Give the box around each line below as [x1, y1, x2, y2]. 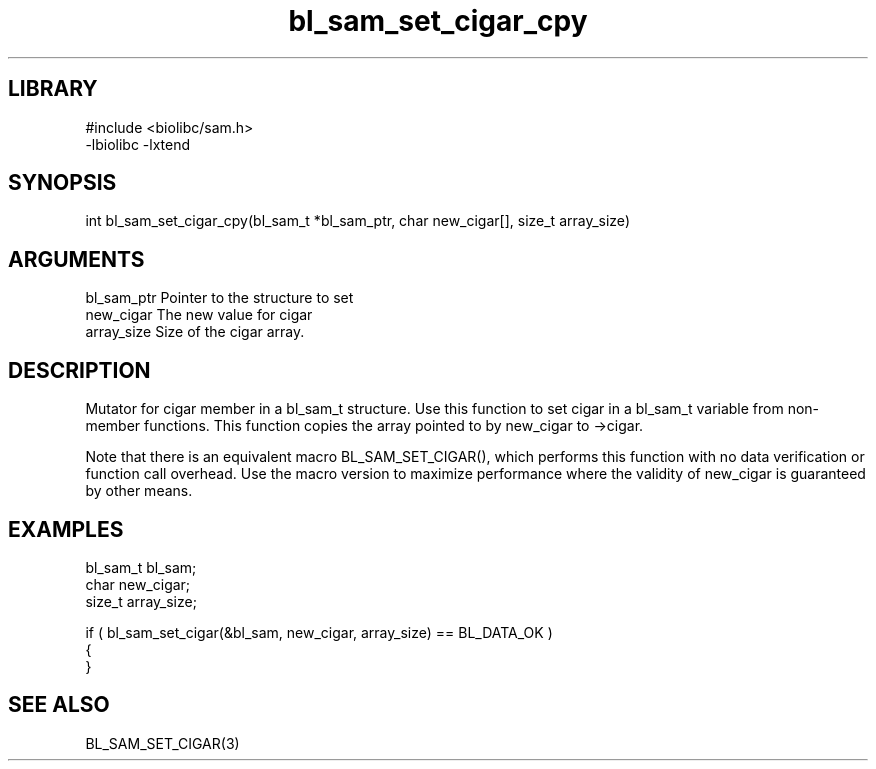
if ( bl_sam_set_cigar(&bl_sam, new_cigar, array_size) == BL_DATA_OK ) [85, 623, 553, 641]
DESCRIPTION [8, 357, 151, 383]
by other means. [85, 482, 193, 500]
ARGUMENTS [8, 246, 145, 272]
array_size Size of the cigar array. [85, 323, 305, 341]
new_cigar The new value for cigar [85, 306, 313, 324]
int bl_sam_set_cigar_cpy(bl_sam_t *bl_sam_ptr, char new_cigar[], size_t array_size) [85, 212, 630, 230]
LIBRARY [8, 76, 98, 102]
